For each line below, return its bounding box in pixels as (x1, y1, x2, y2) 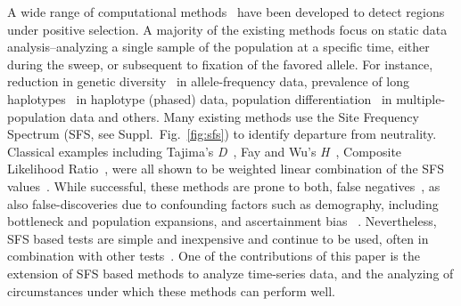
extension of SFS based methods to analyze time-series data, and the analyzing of (7, 263, 454, 282)
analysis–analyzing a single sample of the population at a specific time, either (7, 37, 430, 56)
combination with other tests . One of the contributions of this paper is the (7, 246, 420, 265)
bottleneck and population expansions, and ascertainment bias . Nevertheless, (7, 212, 437, 230)
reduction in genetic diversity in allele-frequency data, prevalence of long (7, 72, 409, 91)
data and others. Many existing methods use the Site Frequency (70, 107, 419, 125)
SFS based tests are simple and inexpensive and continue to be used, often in (7, 229, 429, 247)
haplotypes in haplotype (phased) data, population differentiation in (7, 89, 392, 108)
